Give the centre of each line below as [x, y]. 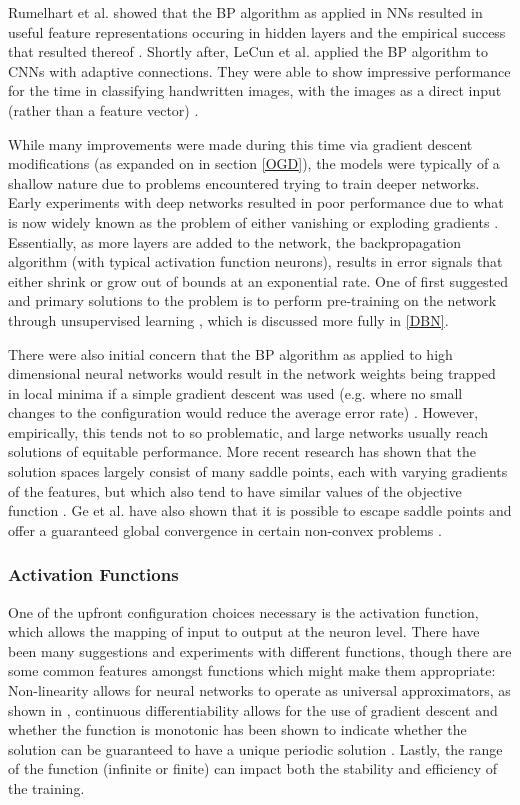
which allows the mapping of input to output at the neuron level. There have [244, 631]
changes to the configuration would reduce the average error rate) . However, [243, 412]
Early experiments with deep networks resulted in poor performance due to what [256, 202]
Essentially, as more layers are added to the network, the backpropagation [234, 241]
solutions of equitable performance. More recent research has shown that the [242, 451]
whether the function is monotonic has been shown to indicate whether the [237, 729]
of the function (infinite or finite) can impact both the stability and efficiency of [252, 768]
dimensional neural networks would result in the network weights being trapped [252, 373]
